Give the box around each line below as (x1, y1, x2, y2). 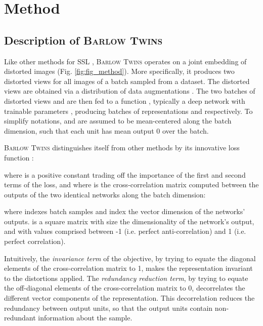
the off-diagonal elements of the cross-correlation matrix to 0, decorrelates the (4, 282, 245, 293)
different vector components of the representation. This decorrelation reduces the (4, 293, 255, 303)
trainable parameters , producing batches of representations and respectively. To (4, 105, 253, 116)
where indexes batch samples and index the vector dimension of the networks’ (4, 206, 245, 217)
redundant (4, 312, 36, 323)
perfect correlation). (4, 236, 66, 247)
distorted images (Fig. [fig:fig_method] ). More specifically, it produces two (4, 66, 235, 76)
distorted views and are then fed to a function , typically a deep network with (4, 95, 245, 106)
